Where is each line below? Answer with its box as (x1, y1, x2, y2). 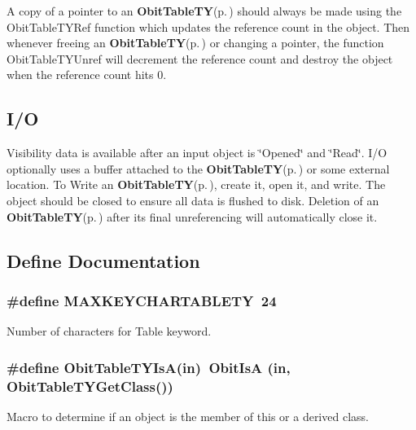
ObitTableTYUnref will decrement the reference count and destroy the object (7, 50, 393, 67)
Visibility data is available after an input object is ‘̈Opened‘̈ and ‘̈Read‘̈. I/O (7, 144, 388, 161)
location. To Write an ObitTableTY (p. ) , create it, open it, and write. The (7, 176, 386, 193)
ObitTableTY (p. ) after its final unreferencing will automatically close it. (7, 208, 378, 225)
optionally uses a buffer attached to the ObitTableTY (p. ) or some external (7, 160, 390, 177)
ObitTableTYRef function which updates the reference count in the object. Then (7, 18, 410, 35)
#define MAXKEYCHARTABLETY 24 (7, 290, 277, 310)
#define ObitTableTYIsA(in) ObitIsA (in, (7, 357, 291, 377)
